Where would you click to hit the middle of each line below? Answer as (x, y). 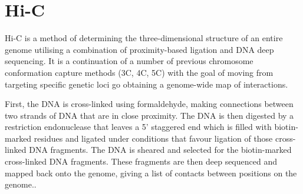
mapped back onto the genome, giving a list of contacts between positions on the (151, 173)
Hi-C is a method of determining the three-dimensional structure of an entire (144, 38)
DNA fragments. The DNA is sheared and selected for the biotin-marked (160, 150)
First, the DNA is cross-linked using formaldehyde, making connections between (149, 104)
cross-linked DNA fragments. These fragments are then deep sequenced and (141, 161)
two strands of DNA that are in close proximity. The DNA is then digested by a (149, 115)
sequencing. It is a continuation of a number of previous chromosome (129, 61)
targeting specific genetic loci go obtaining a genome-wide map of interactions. (146, 84)
